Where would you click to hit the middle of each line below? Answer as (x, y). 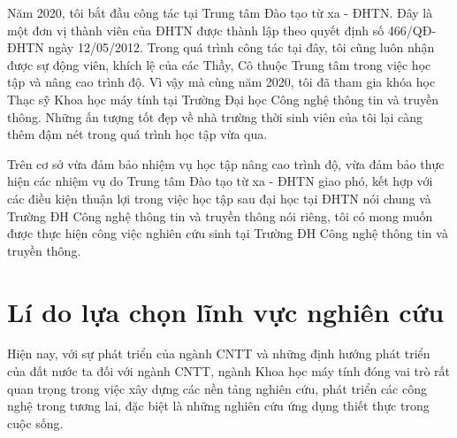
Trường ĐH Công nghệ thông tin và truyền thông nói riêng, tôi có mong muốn (220, 215)
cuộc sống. (35, 423)
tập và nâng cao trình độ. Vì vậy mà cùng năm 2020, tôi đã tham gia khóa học (221, 82)
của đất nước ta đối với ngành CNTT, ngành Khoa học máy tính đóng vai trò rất (229, 371)
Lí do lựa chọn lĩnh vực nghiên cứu (226, 311)
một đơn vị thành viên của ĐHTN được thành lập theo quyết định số (196, 30)
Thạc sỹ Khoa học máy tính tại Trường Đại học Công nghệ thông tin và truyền (223, 99)
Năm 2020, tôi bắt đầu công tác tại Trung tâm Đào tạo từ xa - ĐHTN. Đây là (220, 12)
